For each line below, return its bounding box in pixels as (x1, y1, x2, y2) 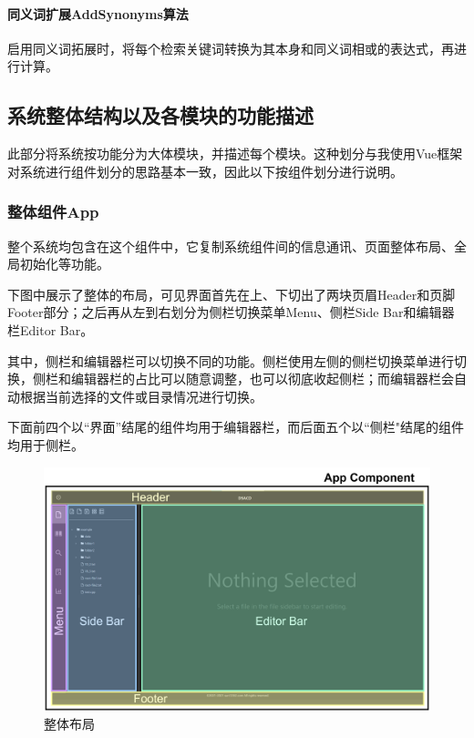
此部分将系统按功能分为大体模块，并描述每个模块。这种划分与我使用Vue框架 (7, 144, 463, 163)
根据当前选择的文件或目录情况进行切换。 (19, 386, 263, 405)
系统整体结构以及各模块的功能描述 (7, 101, 314, 129)
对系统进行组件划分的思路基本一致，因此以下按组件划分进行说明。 (7, 161, 403, 180)
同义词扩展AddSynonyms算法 (7, 4, 189, 23)
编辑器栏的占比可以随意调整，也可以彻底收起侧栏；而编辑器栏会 (70, 369, 454, 388)
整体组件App (7, 200, 99, 223)
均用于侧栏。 (7, 435, 84, 454)
